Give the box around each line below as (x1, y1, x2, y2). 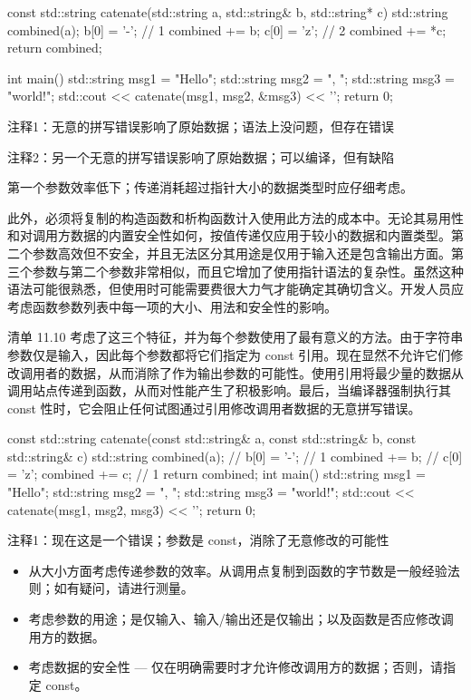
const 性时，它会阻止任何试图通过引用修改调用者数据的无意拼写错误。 (7, 398, 421, 417)
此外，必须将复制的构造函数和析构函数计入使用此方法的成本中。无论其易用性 (7, 208, 464, 227)
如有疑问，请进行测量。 (53, 578, 194, 598)
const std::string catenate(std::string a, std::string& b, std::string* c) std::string (7, 3, 448, 21)
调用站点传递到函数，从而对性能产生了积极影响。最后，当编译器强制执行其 (7, 381, 451, 400)
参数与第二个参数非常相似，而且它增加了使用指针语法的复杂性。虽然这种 (32, 261, 464, 280)
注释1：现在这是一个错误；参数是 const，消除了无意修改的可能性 (7, 530, 389, 549)
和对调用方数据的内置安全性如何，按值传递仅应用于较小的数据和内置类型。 (7, 226, 451, 245)
